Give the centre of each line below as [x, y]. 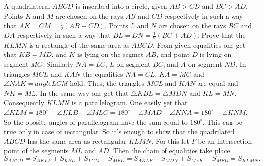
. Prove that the [221, 35]
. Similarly [58, 64]
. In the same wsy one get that [82, 93]
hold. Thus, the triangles [107, 83]
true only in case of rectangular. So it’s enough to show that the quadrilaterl [119, 131]
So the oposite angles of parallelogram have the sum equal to [96, 122]
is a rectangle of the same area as [79, 44]
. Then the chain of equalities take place [169, 151]
